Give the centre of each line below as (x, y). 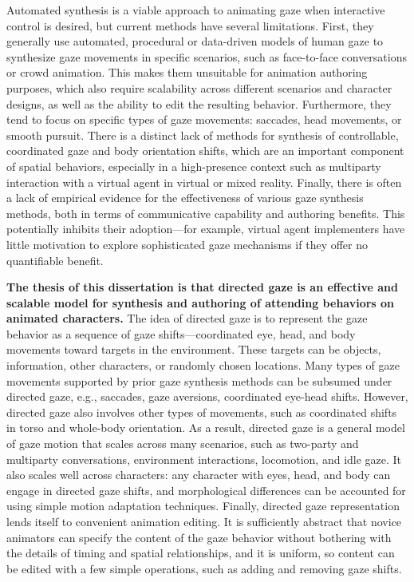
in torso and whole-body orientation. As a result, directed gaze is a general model (206, 428)
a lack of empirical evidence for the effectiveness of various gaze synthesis (185, 198)
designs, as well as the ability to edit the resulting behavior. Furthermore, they (199, 103)
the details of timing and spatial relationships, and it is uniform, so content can (201, 553)
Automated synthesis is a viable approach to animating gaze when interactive (196, 10)
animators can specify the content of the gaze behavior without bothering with (199, 537)
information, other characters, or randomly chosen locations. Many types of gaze (203, 365)
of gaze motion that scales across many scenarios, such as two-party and (183, 443)
